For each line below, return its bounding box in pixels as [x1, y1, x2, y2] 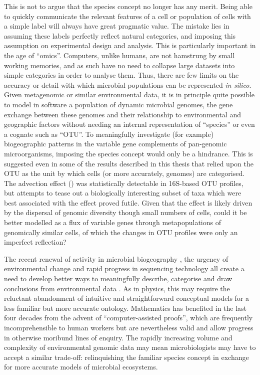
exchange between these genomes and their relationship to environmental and [4, 109, 241, 119]
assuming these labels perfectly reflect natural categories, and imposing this [4, 30, 236, 41]
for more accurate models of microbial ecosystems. [4, 361, 158, 372]
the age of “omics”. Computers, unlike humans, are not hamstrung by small [4, 50, 235, 60]
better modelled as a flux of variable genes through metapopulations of [4, 217, 221, 228]
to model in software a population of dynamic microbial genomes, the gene [4, 99, 233, 109]
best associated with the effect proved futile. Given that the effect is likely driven [4, 197, 252, 208]
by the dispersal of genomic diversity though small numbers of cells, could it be [4, 207, 247, 218]
